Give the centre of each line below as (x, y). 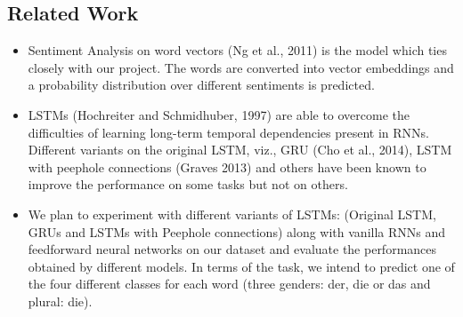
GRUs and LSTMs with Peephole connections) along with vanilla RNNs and (237, 231)
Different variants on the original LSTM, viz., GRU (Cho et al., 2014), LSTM (240, 150)
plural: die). (60, 301)
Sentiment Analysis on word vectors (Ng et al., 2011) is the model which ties (237, 50)
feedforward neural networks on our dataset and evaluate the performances (232, 249)
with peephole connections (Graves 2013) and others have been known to (227, 166)
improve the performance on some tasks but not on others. (188, 184)
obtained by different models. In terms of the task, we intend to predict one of (241, 266)
